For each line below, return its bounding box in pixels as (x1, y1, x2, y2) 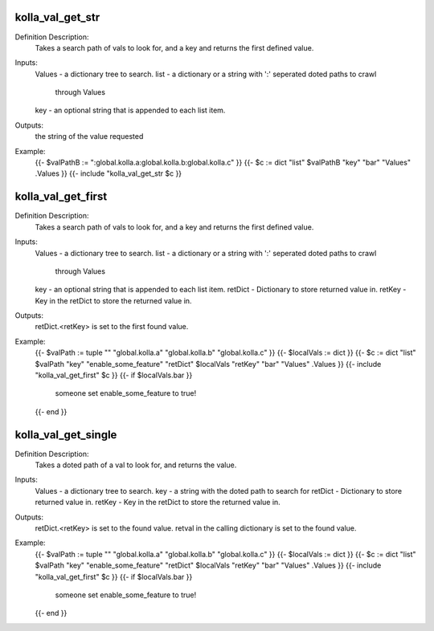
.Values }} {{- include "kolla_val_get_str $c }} (35, 169, 182, 178)
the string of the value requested (35, 132, 144, 141)
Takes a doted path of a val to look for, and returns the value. (35, 460, 237, 470)
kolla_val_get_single (14, 428, 117, 442)
